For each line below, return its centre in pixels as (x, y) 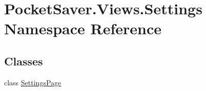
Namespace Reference (83, 28)
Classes (24, 61)
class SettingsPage (33, 82)
